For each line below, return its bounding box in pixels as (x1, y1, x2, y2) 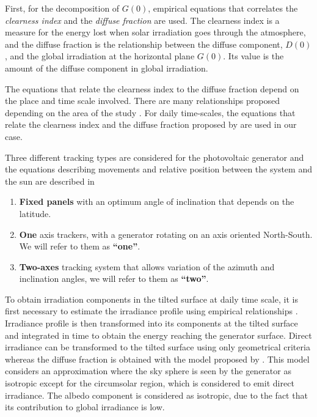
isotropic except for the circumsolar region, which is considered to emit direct (5, 377, 294, 389)
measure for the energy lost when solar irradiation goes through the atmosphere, (5, 26, 306, 39)
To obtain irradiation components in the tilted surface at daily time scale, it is (5, 292, 298, 305)
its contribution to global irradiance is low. (5, 400, 165, 413)
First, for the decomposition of (5, 2, 120, 14)
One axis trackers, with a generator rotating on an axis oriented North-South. (19, 227, 313, 240)
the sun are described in (5, 174, 95, 187)
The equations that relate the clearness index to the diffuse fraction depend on (5, 82, 299, 95)
